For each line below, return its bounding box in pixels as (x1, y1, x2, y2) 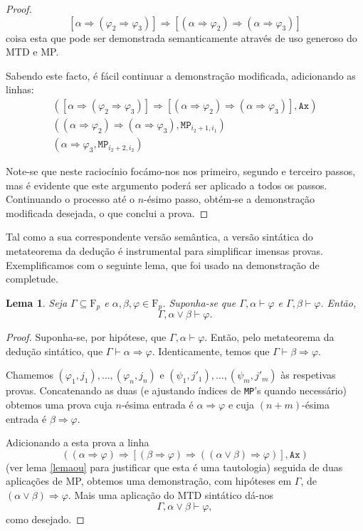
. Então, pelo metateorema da (204, 330, 335, 345)
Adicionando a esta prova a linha (6, 435, 149, 450)
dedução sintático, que (6, 343, 103, 358)
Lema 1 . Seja (6, 295, 68, 310)
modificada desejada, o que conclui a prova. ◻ (6, 205, 209, 220)
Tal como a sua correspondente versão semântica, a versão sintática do (6, 229, 313, 244)
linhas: (6, 82, 34, 97)
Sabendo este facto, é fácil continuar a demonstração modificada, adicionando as (6, 68, 356, 83)
